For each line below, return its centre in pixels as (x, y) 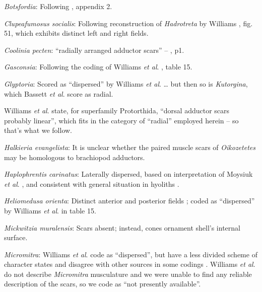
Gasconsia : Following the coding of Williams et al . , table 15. (98, 67)
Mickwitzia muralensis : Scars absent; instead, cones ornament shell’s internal (122, 227)
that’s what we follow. (38, 130)
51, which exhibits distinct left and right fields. (76, 33)
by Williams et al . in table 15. (50, 210)
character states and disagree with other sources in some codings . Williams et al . (130, 264)
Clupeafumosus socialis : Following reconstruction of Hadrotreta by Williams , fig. (128, 23)
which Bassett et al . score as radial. (59, 93)
